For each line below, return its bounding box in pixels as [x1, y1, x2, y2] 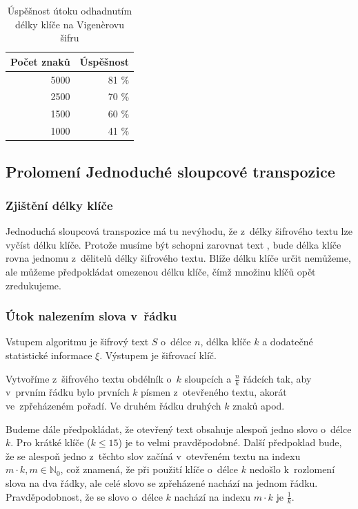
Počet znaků [10, 54, 70, 68]
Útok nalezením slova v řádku [6, 307, 177, 325]
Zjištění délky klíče [6, 196, 113, 213]
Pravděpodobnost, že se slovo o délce [6, 489, 163, 503]
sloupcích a [184, 371, 232, 385]
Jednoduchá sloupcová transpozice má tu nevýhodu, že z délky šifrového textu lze [6, 224, 352, 238]
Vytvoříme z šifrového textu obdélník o [6, 371, 172, 385]
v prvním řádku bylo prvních [6, 385, 130, 399]
